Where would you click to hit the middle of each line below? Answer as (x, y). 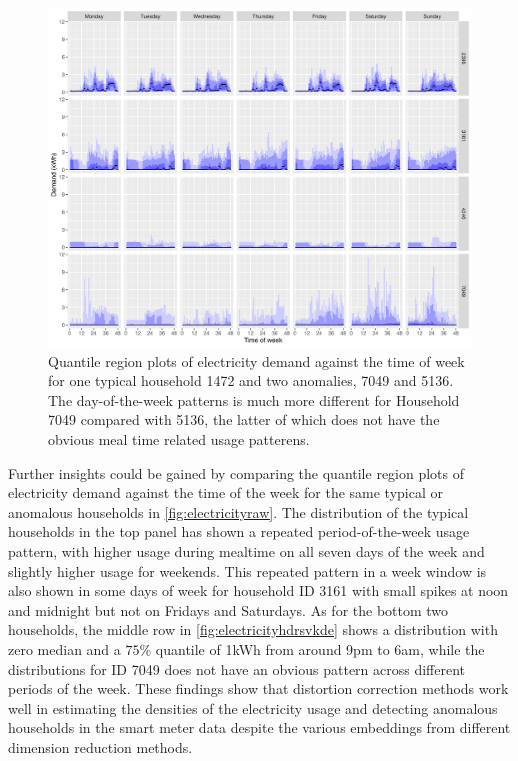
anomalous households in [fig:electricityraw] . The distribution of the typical (238, 511)
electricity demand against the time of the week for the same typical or (225, 492)
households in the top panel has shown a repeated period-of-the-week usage (239, 531)
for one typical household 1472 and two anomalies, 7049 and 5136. (251, 380)
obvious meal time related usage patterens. (179, 439)
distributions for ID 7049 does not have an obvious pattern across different (237, 668)
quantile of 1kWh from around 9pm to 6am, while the (320, 649)
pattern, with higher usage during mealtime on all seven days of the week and (246, 551)
